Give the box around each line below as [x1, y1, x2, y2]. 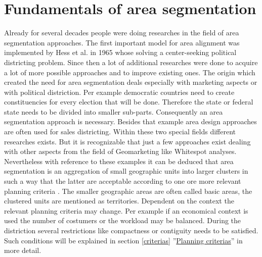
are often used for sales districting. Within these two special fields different [4, 126, 236, 137]
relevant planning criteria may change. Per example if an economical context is [4, 205, 248, 216]
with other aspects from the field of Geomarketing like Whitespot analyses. [4, 146, 237, 157]
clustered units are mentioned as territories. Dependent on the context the [4, 195, 234, 206]
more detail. [4, 245, 41, 255]
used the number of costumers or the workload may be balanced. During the [4, 215, 241, 226]
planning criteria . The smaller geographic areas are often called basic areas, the [4, 185, 252, 196]
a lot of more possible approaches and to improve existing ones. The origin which [4, 67, 255, 77]
